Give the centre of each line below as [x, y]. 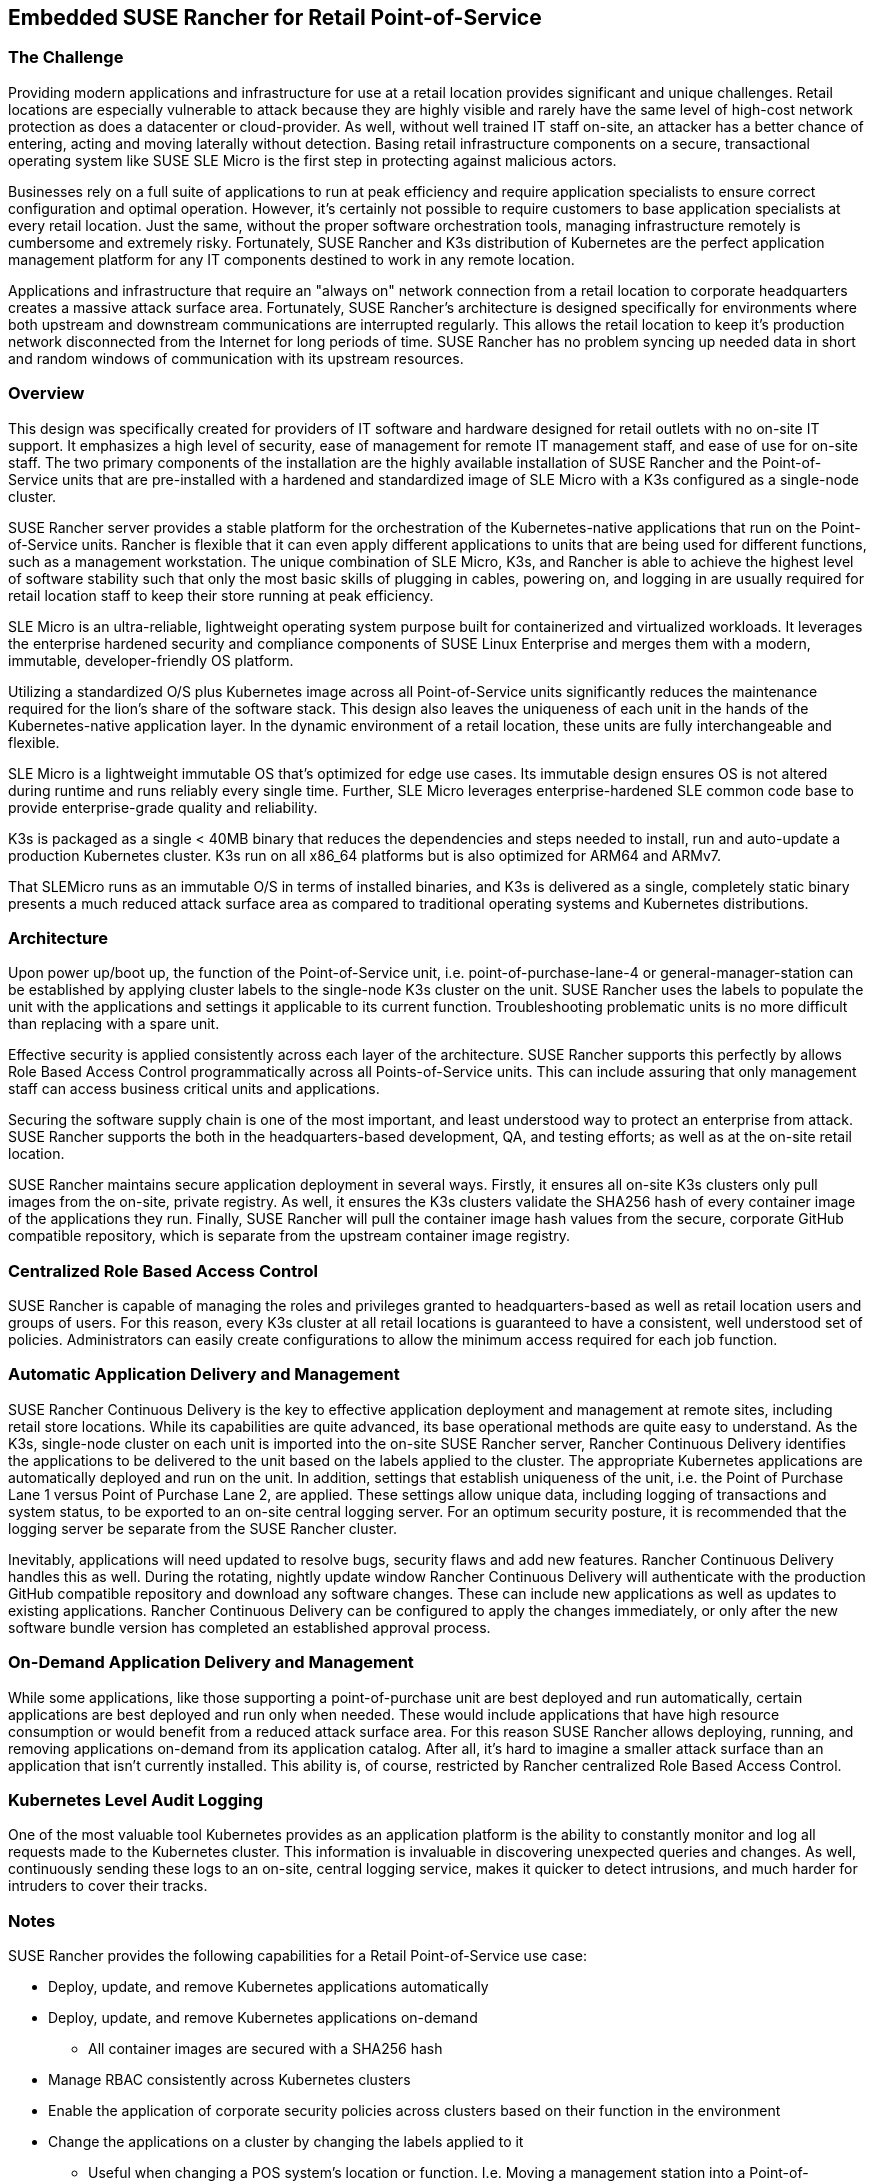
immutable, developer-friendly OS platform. [151, 660]
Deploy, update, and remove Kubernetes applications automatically [268, 1987]
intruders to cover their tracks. [108, 1886]
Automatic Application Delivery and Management [204, 1374]
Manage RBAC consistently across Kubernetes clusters [229, 2080]
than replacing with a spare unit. [114, 1024]
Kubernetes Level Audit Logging [135, 1799]
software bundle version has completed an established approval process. [249, 1627]
